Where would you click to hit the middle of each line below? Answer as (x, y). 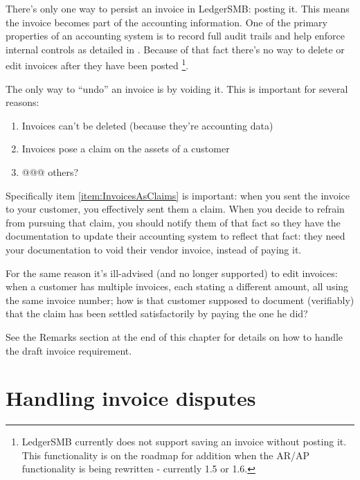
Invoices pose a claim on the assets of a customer (126, 149)
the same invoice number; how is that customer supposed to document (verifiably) (180, 300)
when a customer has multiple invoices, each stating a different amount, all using (177, 286)
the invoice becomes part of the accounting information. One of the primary (166, 22)
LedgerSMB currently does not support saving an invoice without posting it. (184, 442)
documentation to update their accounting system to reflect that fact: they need (175, 236)
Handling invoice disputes (131, 398)
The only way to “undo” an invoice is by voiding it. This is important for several (177, 88)
